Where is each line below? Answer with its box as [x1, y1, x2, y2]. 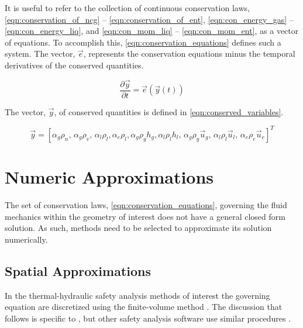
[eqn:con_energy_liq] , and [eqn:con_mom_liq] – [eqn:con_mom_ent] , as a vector [5, 25, 299, 37]
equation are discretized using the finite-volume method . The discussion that [5, 301, 283, 313]
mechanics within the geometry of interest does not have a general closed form [5, 210, 285, 222]
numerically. [5, 233, 48, 245]
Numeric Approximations [5, 165, 214, 189]
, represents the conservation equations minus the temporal [83, 47, 295, 60]
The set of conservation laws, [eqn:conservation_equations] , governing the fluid [5, 199, 287, 211]
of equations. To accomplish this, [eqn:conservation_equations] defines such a [5, 36, 281, 48]
